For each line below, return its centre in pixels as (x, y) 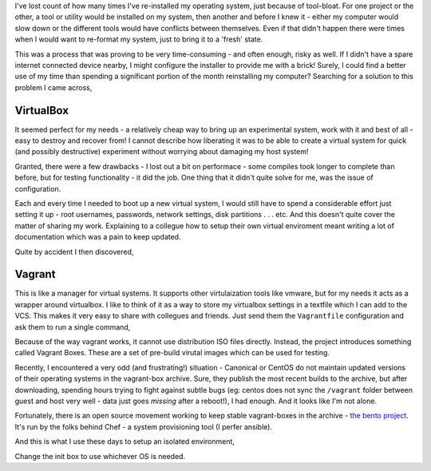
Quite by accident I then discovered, (74, 251)
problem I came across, (53, 87)
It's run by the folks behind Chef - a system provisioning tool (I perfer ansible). (144, 426)
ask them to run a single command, (73, 327)
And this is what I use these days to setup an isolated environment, (125, 441)
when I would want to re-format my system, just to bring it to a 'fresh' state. (139, 39)
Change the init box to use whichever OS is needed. (100, 456)
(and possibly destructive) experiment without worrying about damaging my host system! (162, 152)
